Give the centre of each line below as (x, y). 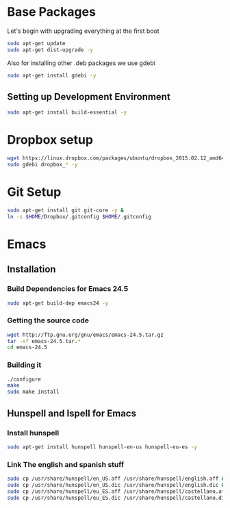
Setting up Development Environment (89, 97)
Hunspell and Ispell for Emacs (72, 413)
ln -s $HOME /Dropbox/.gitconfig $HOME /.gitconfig (79, 216)
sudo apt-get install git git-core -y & (66, 210)
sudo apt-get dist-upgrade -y (50, 50)
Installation (31, 269)
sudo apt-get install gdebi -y (52, 75)
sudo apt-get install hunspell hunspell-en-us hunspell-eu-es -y (102, 447)
